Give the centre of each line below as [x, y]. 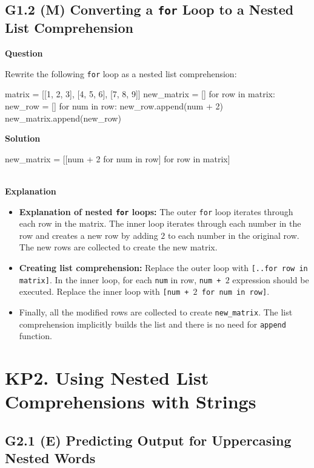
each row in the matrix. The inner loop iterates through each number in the [160, 223]
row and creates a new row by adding [89, 235]
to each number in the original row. [233, 235]
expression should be [271, 279]
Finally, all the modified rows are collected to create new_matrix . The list [156, 311]
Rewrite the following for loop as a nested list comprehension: [121, 73]
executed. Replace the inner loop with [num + [104, 291]
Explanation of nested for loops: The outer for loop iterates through [156, 211]
